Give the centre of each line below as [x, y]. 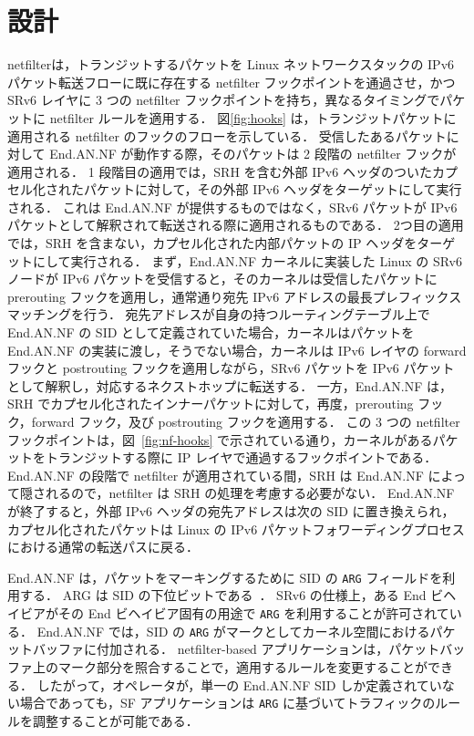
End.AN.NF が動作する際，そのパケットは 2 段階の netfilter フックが [253, 154]
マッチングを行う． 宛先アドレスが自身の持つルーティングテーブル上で [219, 314]
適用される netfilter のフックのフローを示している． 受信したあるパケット [227, 135]
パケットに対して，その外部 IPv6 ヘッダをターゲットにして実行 [273, 189]
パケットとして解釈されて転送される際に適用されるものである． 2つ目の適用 [236, 225]
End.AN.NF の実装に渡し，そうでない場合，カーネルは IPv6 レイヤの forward [237, 350]
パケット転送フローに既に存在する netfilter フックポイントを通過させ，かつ [232, 82]
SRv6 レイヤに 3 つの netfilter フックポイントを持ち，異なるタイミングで [224, 100]
